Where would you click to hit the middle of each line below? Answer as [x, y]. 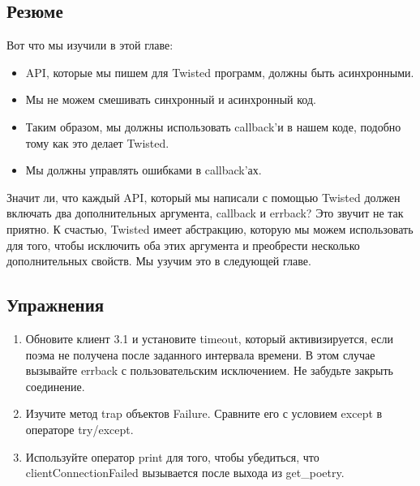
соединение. [55, 386]
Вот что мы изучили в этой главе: [90, 45]
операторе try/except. [79, 429]
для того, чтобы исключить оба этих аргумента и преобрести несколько [183, 245]
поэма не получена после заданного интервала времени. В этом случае [200, 354]
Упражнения [56, 305]
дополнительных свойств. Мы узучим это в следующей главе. [159, 261]
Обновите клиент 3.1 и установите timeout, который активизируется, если [209, 338]
